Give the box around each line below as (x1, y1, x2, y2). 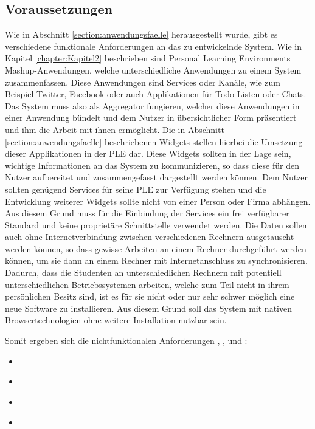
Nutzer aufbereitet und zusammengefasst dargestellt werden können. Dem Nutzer (5, 171, 308, 184)
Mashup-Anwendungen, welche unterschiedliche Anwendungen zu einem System (5, 63, 302, 76)
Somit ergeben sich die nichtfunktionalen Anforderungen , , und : (5, 334, 247, 347)
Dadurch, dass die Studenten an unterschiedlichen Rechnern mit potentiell (5, 266, 282, 279)
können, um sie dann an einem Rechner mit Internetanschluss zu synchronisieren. (5, 254, 308, 267)
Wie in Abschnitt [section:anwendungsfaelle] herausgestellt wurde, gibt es (5, 28, 278, 41)
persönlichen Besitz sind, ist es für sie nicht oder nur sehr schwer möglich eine (5, 290, 295, 303)
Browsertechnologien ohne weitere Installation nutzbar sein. (5, 314, 227, 326)
